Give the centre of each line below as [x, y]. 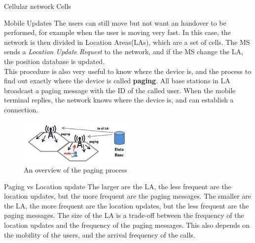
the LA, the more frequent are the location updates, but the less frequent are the [127, 205]
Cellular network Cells [37, 6]
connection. [21, 109]
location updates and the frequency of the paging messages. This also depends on [127, 225]
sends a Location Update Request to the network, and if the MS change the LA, [124, 52]
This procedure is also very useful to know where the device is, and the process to [128, 71]
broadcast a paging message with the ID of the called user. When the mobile [120, 90]
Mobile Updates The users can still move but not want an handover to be [115, 22]
